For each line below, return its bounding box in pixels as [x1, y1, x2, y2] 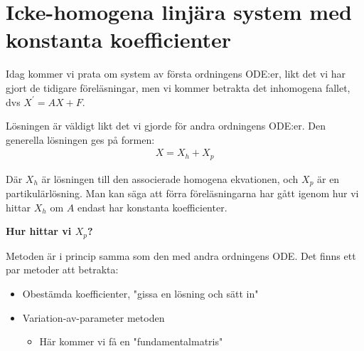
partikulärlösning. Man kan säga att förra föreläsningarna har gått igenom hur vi [6, 186, 359, 201]
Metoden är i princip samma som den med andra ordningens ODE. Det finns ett [6, 248, 356, 263]
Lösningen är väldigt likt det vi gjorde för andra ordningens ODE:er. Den [6, 118, 326, 133]
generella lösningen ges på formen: [6, 132, 155, 147]
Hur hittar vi [6, 224, 72, 239]
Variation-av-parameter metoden [22, 310, 165, 325]
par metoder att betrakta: [6, 262, 119, 277]
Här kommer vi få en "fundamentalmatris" [39, 334, 223, 349]
